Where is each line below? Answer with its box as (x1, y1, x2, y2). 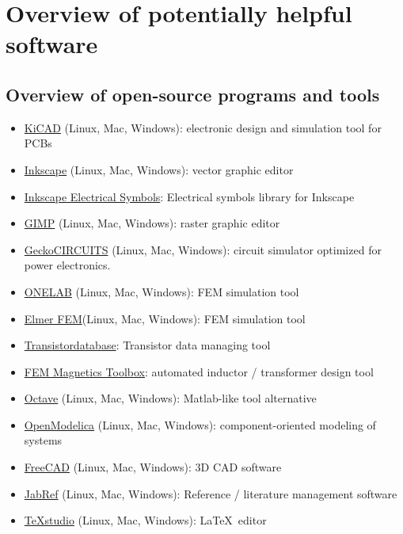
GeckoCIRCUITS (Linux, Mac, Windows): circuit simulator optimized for (24, 241, 382, 257)
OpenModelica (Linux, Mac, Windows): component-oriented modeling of (24, 416, 376, 433)
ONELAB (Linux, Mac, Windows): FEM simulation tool (24, 283, 299, 299)
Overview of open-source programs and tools (6, 82, 380, 106)
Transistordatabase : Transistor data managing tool (24, 337, 271, 353)
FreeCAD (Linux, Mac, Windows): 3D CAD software (24, 459, 282, 475)
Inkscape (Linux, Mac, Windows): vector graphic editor (24, 161, 294, 177)
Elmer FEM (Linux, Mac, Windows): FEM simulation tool (24, 310, 306, 326)
